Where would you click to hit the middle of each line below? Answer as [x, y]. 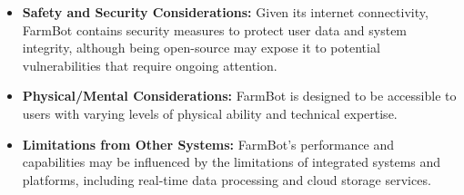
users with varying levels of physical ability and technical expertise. [210, 113]
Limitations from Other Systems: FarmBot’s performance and [208, 144]
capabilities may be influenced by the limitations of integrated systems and [232, 162]
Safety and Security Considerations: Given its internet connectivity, [225, 12]
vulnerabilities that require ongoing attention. [150, 65]
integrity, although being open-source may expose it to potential [201, 48]
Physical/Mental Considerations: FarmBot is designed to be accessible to [239, 96]
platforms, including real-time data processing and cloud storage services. [227, 179]
